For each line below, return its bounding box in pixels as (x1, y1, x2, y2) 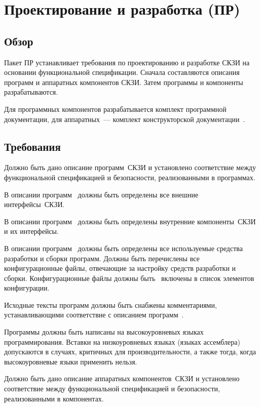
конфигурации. (4, 282, 50, 293)
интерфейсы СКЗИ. (4, 199, 65, 210)
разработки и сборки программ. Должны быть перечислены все (4, 253, 200, 263)
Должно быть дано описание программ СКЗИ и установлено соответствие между (4, 162, 256, 173)
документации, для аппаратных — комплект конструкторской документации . (4, 113, 245, 124)
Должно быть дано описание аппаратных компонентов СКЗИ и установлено (4, 373, 240, 384)
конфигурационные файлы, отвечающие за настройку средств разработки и (4, 263, 236, 273)
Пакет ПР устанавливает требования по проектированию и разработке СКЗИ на (4, 57, 250, 67)
